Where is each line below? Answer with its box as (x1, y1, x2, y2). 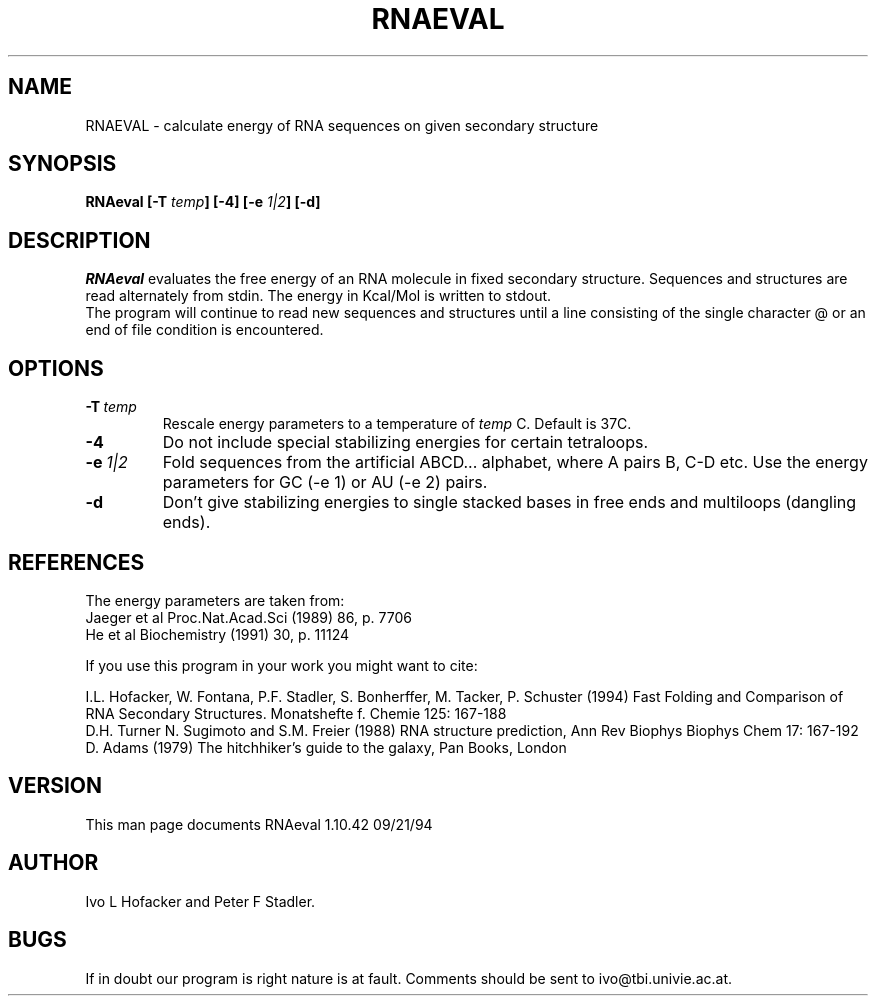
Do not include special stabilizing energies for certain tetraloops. (162, 432, 649, 453)
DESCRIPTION (8, 227, 151, 253)
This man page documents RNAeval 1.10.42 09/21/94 (85, 815, 433, 833)
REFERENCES (8, 549, 145, 575)
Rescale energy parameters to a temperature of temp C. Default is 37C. (162, 415, 632, 433)
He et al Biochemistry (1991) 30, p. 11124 (85, 625, 350, 643)
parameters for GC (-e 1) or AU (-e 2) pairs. (162, 472, 488, 493)
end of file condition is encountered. (85, 321, 324, 339)
